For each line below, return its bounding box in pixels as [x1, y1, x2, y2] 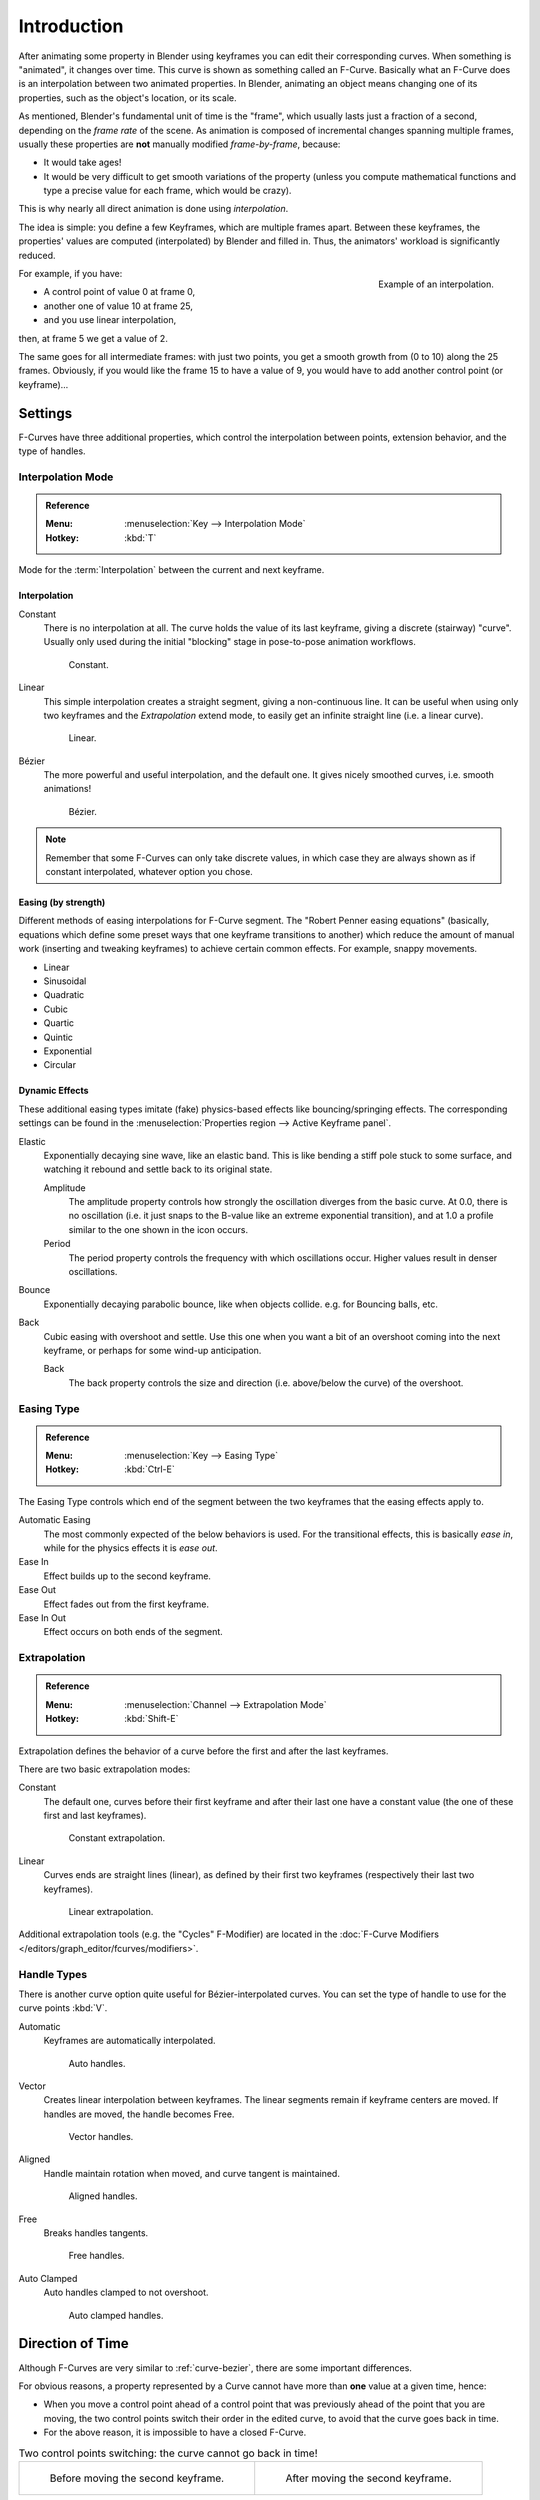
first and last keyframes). [43, 1810, 147, 1822]
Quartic [43, 1017, 75, 1029]
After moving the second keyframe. [285, 2471, 452, 2485]
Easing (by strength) [18, 896, 106, 909]
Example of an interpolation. [378, 278, 494, 290]
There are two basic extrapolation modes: [18, 1763, 191, 1775]
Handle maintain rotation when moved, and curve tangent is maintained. [43, 2167, 340, 2179]
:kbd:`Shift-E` [124, 1713, 179, 1725]
